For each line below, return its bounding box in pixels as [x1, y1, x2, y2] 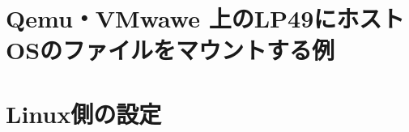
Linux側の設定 [6, 96, 162, 130]
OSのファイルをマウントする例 [6, 33, 335, 66]
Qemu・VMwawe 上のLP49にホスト [6, 2, 405, 35]
